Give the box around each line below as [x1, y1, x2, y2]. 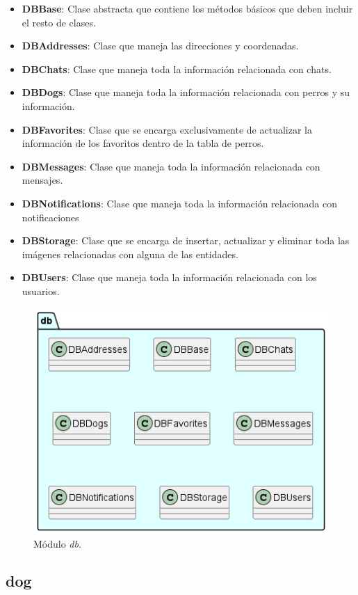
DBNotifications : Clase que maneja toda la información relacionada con [22, 196, 338, 210]
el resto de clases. [22, 15, 96, 29]
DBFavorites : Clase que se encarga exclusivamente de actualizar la [22, 122, 312, 136]
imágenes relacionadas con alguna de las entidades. [22, 246, 238, 261]
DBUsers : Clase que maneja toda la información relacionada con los [22, 270, 317, 285]
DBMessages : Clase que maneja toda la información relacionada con [22, 159, 320, 173]
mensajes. [22, 173, 63, 187]
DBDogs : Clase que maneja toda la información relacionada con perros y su [22, 85, 350, 100]
